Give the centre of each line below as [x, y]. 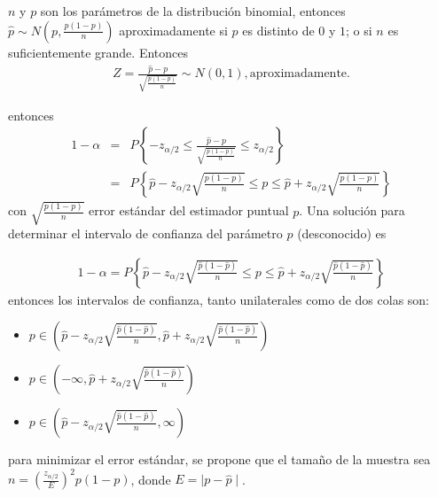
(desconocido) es [342, 233]
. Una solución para [352, 210]
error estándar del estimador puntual [189, 210]
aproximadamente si [173, 30]
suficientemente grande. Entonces [98, 52]
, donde [151, 479]
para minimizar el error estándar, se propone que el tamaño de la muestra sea [219, 459]
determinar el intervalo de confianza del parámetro [145, 233]
